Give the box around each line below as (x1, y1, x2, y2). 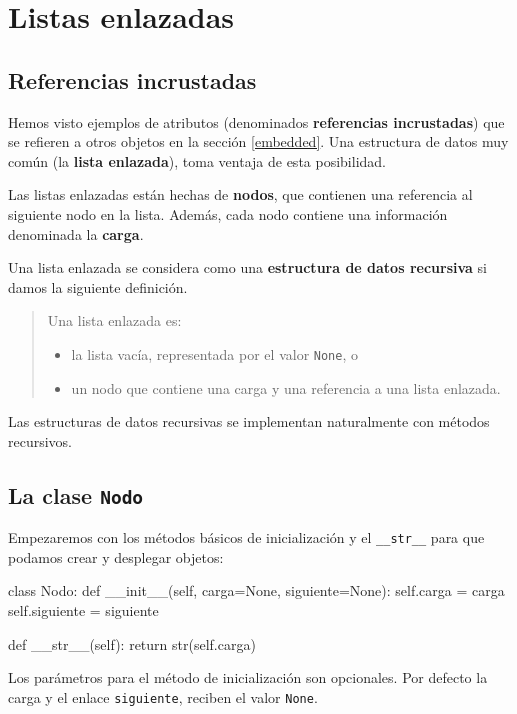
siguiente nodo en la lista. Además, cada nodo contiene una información (8, 203, 448, 224)
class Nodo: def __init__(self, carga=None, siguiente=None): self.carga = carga (8, 580, 505, 601)
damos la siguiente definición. (8, 276, 188, 297)
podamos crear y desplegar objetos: (8, 546, 224, 567)
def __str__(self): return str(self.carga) (8, 633, 256, 654)
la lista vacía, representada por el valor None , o (71, 343, 358, 364)
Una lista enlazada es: (47, 310, 182, 331)
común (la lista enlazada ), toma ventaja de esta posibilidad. (8, 150, 386, 171)
